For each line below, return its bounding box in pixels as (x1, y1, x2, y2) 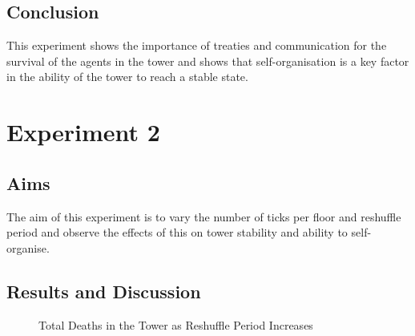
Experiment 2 (6, 115, 160, 148)
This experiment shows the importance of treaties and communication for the (6, 37, 387, 54)
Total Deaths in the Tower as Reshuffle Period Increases (38, 316, 313, 333)
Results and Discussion (6, 278, 201, 303)
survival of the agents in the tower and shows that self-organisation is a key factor (6, 52, 409, 69)
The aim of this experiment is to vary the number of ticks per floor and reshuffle (6, 208, 401, 225)
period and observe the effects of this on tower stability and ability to (6, 224, 348, 241)
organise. (6, 239, 50, 256)
